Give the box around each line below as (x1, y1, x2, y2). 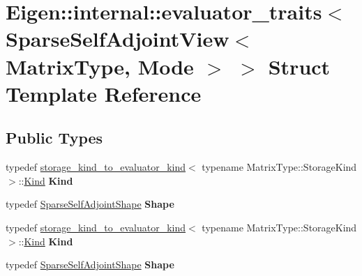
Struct (268, 52, 331, 80)
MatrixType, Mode (6, 52, 194, 80)
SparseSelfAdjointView (6, 24, 229, 53)
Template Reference (6, 79, 202, 107)
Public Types (6, 127, 103, 148)
